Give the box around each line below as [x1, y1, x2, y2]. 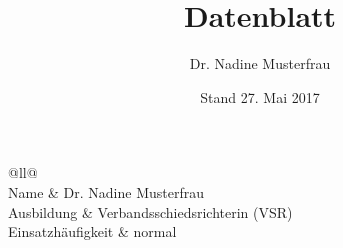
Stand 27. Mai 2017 [200, 86, 320, 107]
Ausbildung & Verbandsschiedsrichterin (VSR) [8, 201, 293, 222]
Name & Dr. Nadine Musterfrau [8, 181, 205, 202]
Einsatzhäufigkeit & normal [8, 221, 177, 242]
